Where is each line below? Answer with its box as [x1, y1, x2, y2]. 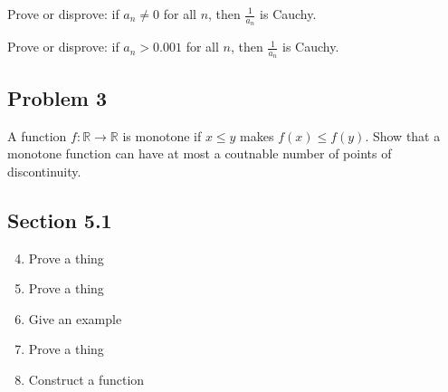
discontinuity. [7, 161, 81, 180]
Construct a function [28, 370, 145, 389]
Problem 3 [7, 83, 107, 111]
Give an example [28, 309, 122, 328]
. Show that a [365, 126, 441, 145]
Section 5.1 [7, 206, 112, 234]
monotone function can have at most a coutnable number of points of [7, 144, 392, 163]
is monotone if [122, 126, 202, 145]
